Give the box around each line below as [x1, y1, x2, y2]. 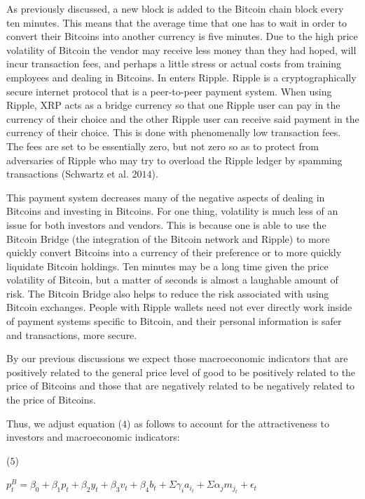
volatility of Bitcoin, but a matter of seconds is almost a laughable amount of [6, 272, 338, 287]
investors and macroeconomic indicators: [6, 430, 180, 444]
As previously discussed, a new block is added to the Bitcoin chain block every [6, 1, 344, 15]
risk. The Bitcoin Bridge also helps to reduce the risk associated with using [6, 286, 329, 300]
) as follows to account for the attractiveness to [127, 415, 329, 430]
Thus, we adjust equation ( [6, 415, 123, 430]
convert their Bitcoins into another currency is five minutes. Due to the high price [6, 29, 358, 44]
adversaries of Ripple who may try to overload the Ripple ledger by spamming [6, 152, 343, 167]
